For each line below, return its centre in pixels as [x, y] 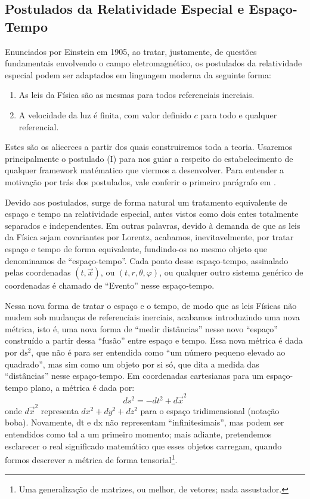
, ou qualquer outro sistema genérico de [231, 272]
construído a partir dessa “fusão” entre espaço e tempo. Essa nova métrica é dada [154, 340]
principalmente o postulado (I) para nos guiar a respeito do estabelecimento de [149, 158]
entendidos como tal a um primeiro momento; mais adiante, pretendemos [138, 434]
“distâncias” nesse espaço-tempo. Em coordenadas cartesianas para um [134, 376]
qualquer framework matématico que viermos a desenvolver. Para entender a [145, 170]
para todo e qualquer [239, 114]
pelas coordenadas [38, 272]
